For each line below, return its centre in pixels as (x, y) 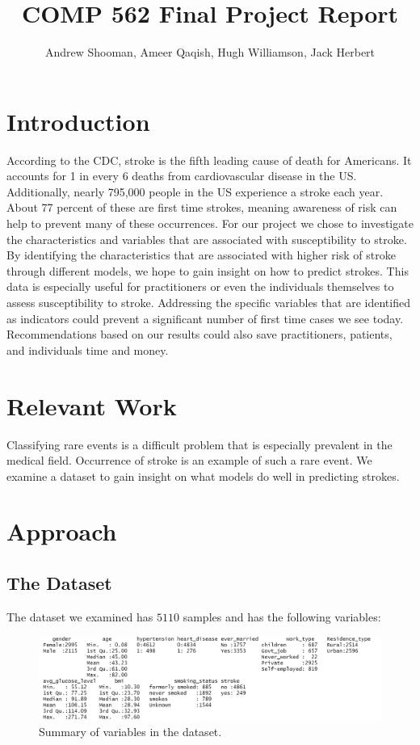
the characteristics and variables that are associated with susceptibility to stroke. (207, 239)
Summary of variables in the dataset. (130, 731)
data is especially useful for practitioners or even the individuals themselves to (200, 286)
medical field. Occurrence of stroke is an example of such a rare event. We (189, 460)
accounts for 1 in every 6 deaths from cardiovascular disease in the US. (182, 176)
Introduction (78, 121)
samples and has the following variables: (282, 616)
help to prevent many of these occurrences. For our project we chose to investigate (210, 223)
